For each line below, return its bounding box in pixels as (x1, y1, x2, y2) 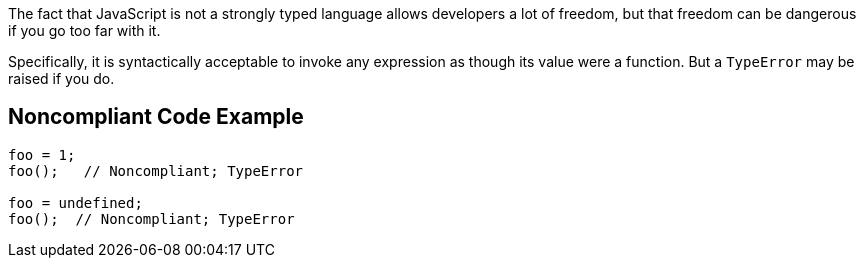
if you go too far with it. (8, 22, 161, 39)
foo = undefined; (8, 194, 143, 211)
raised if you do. (8, 70, 115, 87)
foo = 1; (8, 146, 76, 163)
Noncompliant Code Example (8, 104, 304, 130)
